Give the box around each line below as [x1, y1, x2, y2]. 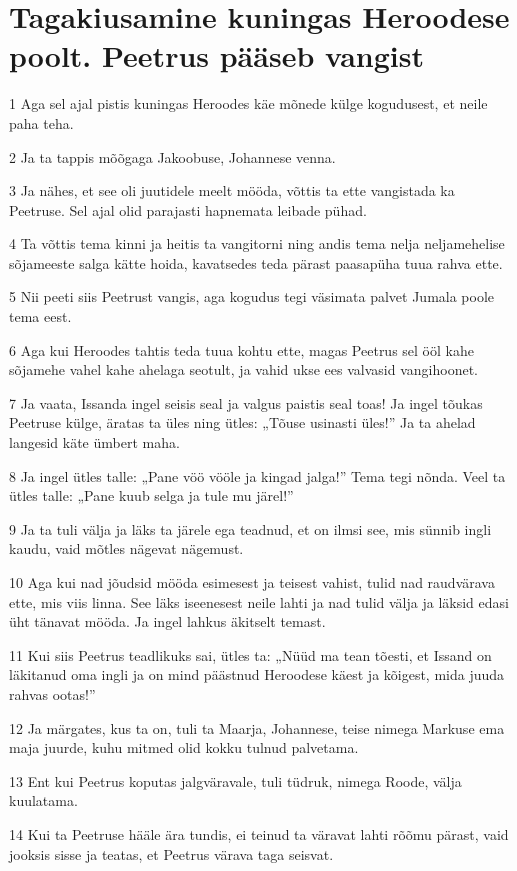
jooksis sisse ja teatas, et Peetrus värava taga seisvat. [9, 843, 334, 864]
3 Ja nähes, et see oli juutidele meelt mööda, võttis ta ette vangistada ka [9, 180, 455, 201]
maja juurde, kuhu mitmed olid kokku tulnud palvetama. [9, 737, 359, 758]
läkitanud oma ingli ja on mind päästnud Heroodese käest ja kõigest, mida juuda [9, 664, 505, 685]
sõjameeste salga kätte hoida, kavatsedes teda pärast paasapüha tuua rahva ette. [9, 252, 503, 273]
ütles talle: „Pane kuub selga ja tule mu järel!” [9, 485, 294, 506]
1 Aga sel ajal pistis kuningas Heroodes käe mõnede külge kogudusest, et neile [9, 93, 488, 114]
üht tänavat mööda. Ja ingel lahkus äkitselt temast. [9, 611, 326, 632]
